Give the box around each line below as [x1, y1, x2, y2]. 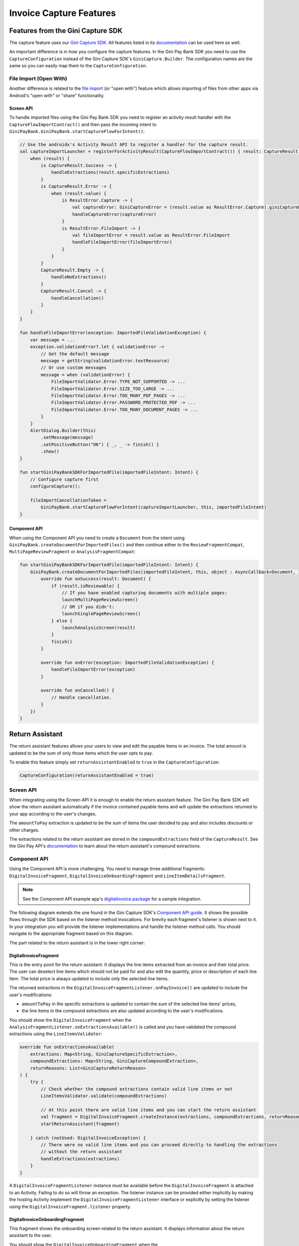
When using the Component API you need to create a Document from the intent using [9, 535, 185, 541]
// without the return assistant [40, 1149, 123, 1155]
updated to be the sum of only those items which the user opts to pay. [9, 750, 153, 756]
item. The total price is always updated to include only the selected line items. [9, 975, 169, 981]
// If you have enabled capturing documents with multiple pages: [61, 590, 228, 596]
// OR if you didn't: [61, 604, 115, 610]
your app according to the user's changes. [9, 810, 97, 817]
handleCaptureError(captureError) [72, 211, 156, 217]
